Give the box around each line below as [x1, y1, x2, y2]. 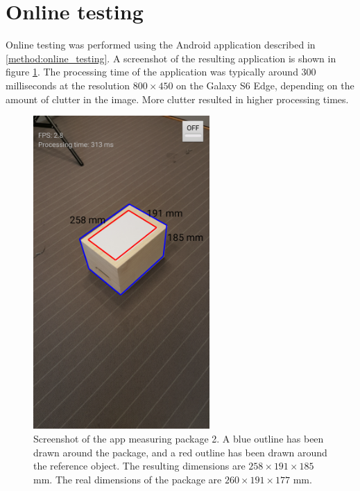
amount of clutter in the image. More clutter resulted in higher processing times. [6, 91, 349, 106]
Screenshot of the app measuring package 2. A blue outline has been [33, 431, 324, 445]
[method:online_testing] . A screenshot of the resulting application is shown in [6, 51, 336, 65]
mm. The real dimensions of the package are [33, 472, 222, 486]
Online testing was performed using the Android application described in [6, 37, 316, 52]
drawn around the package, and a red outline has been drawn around [33, 445, 327, 459]
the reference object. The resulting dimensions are [33, 458, 246, 473]
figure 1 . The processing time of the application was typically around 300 [6, 64, 316, 79]
